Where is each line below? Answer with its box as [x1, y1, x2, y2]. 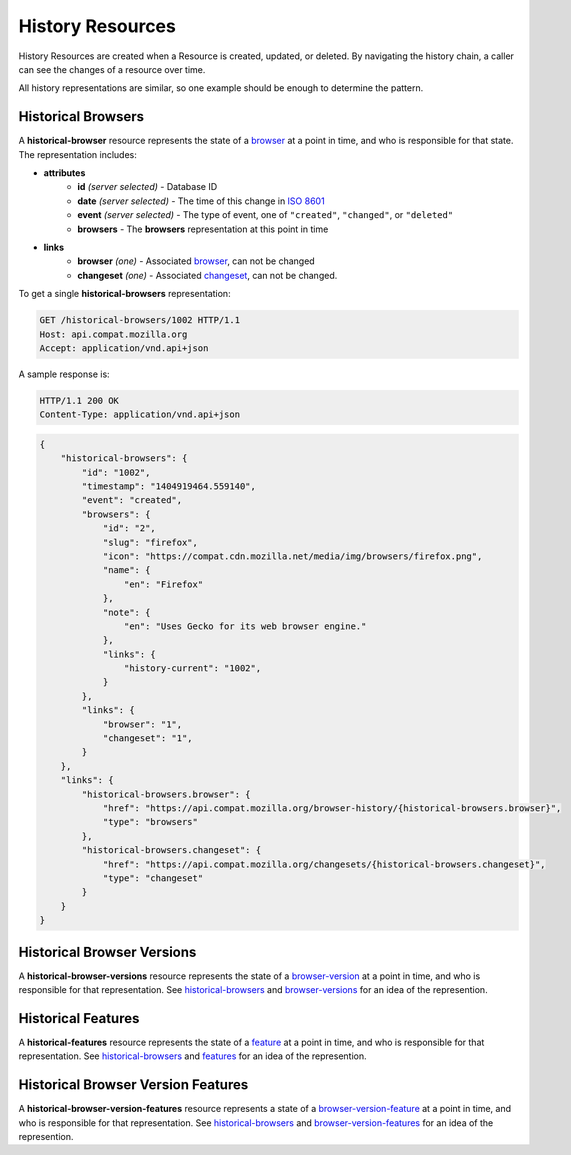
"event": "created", [81, 495, 183, 506]
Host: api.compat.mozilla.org [39, 328, 188, 340]
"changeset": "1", [102, 733, 194, 744]
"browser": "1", [102, 718, 183, 730]
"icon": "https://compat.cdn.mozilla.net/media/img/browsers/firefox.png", [102, 550, 483, 562]
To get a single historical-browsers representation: [18, 288, 231, 300]
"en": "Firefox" [123, 578, 204, 590]
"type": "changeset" [102, 872, 204, 884]
